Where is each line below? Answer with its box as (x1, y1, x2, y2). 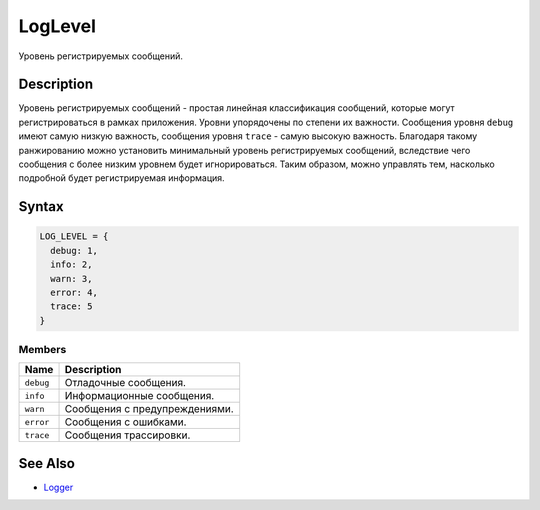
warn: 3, (50, 273, 93, 284)
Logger (43, 481, 74, 493)
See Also (18, 455, 75, 472)
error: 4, (50, 286, 99, 298)
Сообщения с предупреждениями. (64, 402, 234, 416)
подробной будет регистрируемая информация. (18, 172, 225, 184)
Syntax (18, 198, 64, 215)
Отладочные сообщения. (64, 376, 187, 390)
